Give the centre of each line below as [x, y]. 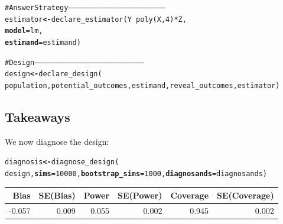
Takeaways [38, 116]
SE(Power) [140, 195]
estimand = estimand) [43, 42]
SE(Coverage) [245, 195]
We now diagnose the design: [57, 141]
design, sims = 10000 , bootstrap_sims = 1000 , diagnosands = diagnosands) [136, 174]
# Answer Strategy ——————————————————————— [85, 8]
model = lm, [24, 31]
